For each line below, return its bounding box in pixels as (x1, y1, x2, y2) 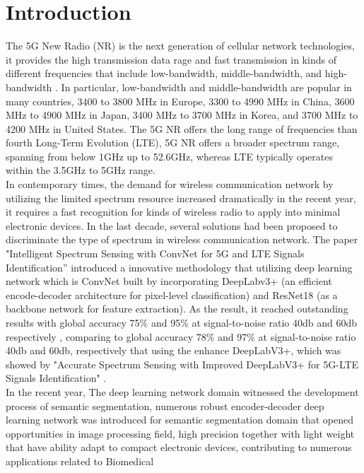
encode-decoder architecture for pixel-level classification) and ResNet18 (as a (6, 287, 338, 302)
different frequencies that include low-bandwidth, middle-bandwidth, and (6, 66, 322, 81)
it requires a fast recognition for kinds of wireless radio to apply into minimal (6, 204, 341, 219)
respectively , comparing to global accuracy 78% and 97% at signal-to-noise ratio (6, 329, 356, 344)
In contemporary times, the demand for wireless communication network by (6, 177, 334, 192)
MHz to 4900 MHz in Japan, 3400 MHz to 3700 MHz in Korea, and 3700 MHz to (6, 107, 358, 122)
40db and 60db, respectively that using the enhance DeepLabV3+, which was (6, 343, 341, 358)
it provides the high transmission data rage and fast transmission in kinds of (6, 52, 336, 66)
